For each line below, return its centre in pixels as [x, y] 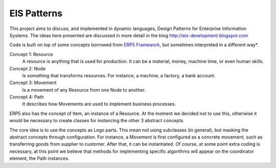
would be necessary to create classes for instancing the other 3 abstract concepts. [97, 121]
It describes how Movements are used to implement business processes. [99, 104]
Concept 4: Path [27, 97]
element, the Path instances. [39, 158]
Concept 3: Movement [33, 83]
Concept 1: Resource [31, 54]
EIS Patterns [36, 13]
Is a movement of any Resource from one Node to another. [84, 90]
